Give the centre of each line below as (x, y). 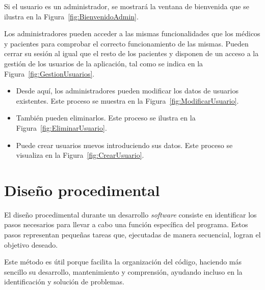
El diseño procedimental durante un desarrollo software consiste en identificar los (130, 214)
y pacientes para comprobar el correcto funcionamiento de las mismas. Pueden (126, 43)
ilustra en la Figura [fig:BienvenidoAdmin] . (71, 16)
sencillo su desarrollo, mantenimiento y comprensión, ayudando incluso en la (123, 271)
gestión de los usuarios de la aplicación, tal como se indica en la (104, 63)
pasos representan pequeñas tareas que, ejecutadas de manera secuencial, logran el (132, 235)
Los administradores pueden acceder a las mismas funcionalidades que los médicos (132, 33)
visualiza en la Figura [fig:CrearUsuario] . (80, 155)
